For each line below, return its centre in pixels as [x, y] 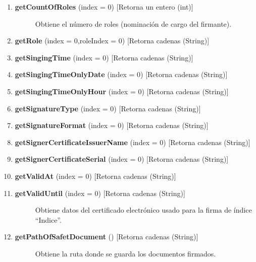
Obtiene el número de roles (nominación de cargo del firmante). [133, 23]
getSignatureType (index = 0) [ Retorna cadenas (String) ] [108, 108]
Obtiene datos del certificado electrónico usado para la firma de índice [143, 210]
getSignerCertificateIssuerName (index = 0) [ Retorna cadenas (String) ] [133, 142]
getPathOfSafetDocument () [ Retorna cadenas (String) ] [107, 237]
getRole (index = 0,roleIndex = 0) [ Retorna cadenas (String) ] [112, 41]
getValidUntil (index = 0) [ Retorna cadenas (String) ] [100, 193]
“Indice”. [48, 219]
